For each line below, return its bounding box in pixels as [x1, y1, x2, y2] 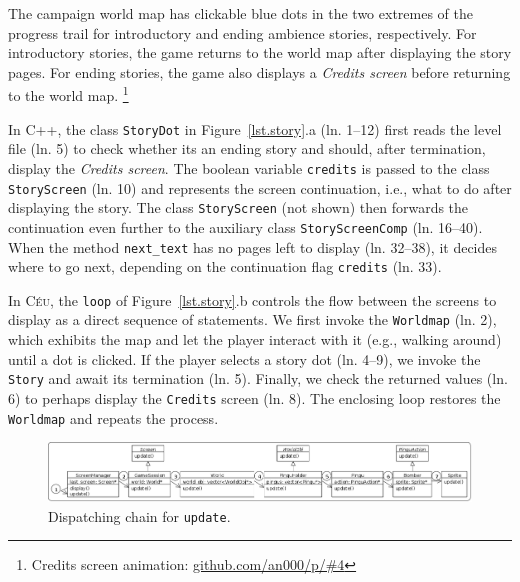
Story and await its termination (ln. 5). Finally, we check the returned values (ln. [8, 368, 508, 389]
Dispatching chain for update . [48, 505, 231, 526]
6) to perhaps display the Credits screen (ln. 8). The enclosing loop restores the [8, 387, 501, 408]
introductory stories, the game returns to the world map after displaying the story [8, 42, 512, 63]
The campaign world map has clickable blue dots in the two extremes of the [8, 3, 473, 23]
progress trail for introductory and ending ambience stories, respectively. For [8, 22, 477, 43]
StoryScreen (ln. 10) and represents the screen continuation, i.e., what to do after [8, 177, 512, 198]
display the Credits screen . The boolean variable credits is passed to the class [8, 157, 490, 178]
